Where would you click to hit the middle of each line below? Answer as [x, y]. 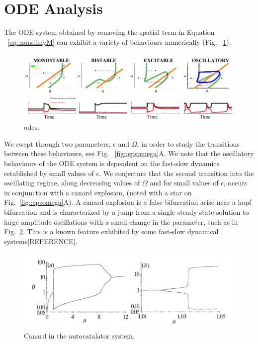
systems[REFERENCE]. [41, 241]
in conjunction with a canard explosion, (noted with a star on [98, 192]
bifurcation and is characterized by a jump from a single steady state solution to [127, 212]
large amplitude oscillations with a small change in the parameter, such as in [121, 221]
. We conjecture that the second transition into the [176, 173]
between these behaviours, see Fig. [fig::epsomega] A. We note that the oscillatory [129, 153]
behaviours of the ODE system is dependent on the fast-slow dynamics [112, 163]
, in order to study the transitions [188, 143]
